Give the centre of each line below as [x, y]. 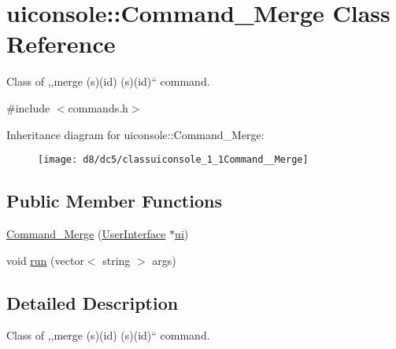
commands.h [98, 107]
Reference [61, 44]
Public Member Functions [114, 201]
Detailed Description [93, 302]
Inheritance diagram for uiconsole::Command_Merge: [135, 134]
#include [28, 107]
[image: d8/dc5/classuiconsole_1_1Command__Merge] [173, 160]
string [117, 260]
